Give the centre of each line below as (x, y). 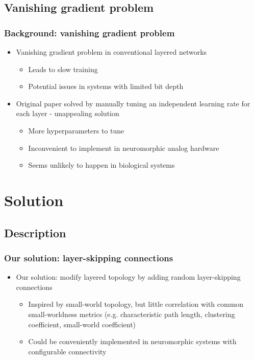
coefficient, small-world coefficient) (82, 324)
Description (35, 232)
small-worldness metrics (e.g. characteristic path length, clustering (132, 314)
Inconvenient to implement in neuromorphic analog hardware (124, 148)
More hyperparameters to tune (76, 130)
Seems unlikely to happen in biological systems (101, 165)
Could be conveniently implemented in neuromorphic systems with (132, 341)
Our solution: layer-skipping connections (89, 257)
